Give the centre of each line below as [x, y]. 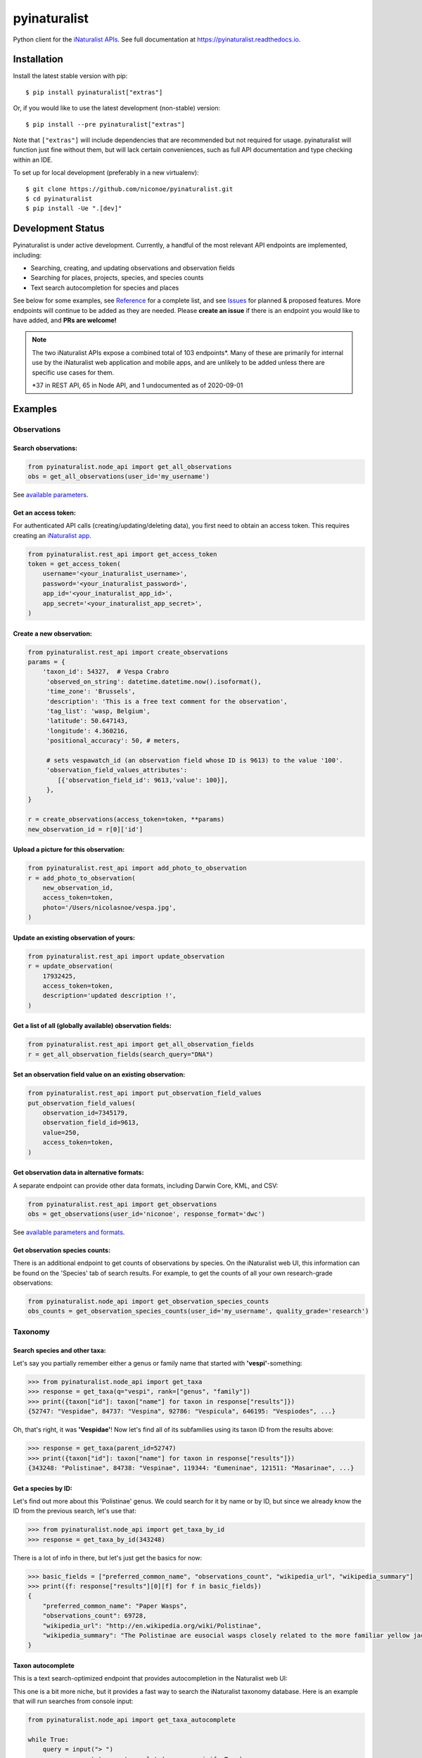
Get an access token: [45, 513]
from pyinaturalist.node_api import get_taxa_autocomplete [132, 1720]
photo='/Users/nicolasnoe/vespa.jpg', [109, 907]
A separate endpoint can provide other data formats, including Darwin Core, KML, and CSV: [146, 1186]
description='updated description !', [109, 996]
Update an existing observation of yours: [74, 937]
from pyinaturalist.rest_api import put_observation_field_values [145, 1093]
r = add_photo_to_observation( [82, 878]
